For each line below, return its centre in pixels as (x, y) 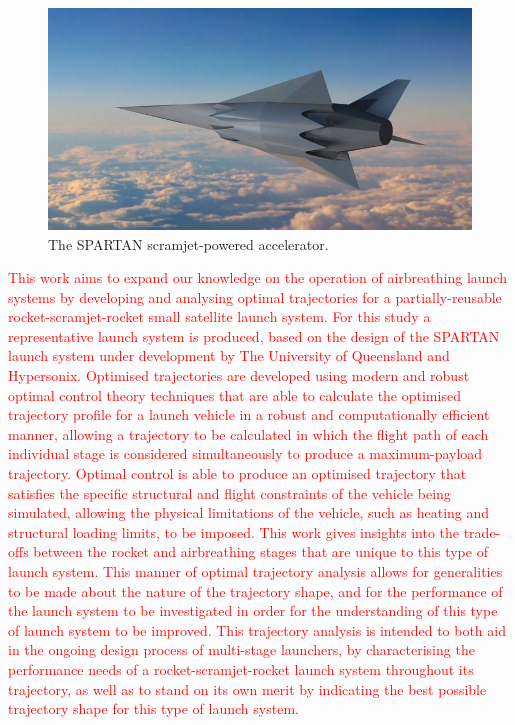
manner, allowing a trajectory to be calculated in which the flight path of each (248, 433)
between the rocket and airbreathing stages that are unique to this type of (260, 551)
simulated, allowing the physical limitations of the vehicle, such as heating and (249, 512)
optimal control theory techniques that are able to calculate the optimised (234, 394)
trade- (482, 531)
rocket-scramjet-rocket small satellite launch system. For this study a (219, 316)
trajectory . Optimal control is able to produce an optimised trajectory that (237, 473)
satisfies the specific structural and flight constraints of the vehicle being (229, 492)
